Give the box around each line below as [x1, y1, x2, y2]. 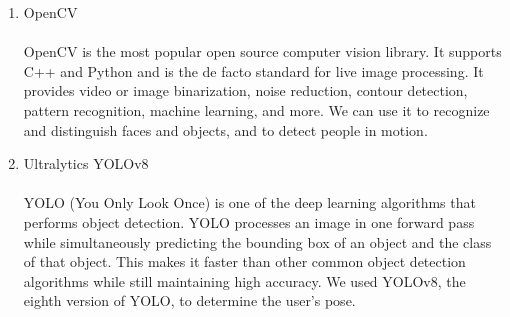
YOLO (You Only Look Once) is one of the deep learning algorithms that [23, 192, 476, 213]
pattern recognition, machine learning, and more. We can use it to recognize [23, 99, 490, 120]
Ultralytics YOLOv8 [23, 153, 149, 174]
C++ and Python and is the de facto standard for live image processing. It [23, 60, 484, 81]
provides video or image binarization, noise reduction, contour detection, [23, 80, 468, 101]
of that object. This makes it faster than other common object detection [23, 251, 466, 272]
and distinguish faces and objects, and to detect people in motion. [23, 119, 428, 140]
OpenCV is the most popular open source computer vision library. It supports [23, 41, 502, 62]
